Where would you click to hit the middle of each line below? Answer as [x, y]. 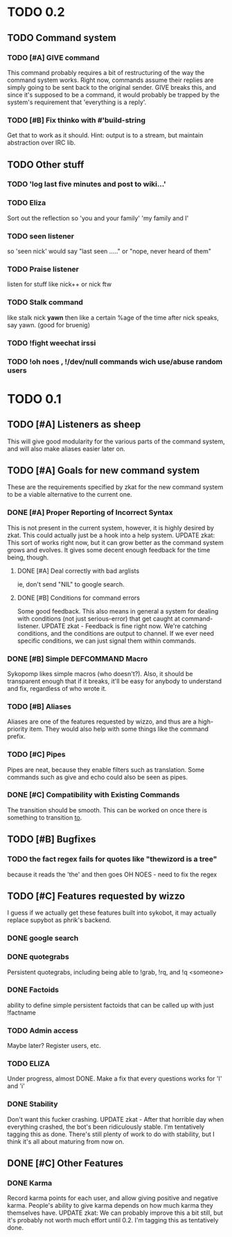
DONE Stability [33, 1104]
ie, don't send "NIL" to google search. [71, 584]
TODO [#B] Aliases [39, 706]
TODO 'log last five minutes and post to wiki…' [87, 184]
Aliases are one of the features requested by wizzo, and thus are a [102, 722]
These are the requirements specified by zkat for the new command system [115, 487]
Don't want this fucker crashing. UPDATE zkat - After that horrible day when [116, 1119]
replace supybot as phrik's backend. [59, 920]
